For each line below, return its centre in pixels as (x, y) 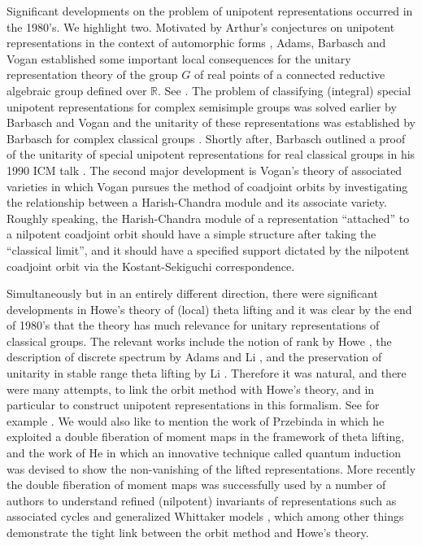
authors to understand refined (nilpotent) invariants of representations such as (202, 500)
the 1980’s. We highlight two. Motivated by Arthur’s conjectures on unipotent (201, 26)
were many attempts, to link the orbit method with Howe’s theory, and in (191, 389)
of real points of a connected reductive (289, 74)
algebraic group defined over (77, 90)
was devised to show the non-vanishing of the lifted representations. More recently (211, 468)
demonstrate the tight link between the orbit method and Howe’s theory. (188, 532)
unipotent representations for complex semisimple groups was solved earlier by (202, 106)
